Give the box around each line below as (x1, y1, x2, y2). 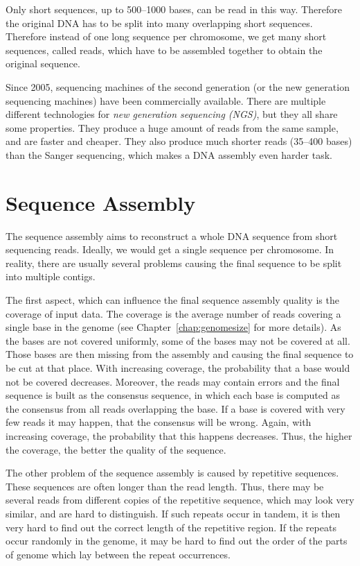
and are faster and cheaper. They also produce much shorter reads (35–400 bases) (6, 134, 352, 148)
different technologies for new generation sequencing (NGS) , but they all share (6, 107, 338, 121)
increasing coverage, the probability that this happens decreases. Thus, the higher (6, 428, 352, 443)
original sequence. (6, 56, 80, 71)
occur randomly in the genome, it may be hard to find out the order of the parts (6, 533, 348, 548)
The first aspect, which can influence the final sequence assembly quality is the (6, 293, 339, 307)
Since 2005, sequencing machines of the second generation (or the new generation (6, 79, 350, 94)
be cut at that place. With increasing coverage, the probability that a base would (6, 361, 350, 375)
